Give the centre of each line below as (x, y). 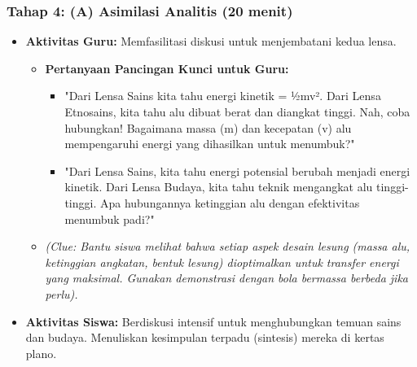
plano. (41, 353)
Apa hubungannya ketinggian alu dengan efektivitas (230, 202)
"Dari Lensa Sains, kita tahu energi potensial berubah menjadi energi (237, 170)
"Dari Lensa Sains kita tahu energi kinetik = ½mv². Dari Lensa (223, 96)
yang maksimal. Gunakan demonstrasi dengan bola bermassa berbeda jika (227, 278)
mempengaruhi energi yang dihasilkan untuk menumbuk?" (210, 144)
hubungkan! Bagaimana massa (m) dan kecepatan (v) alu (208, 127)
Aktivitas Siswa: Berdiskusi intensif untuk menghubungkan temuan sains (213, 321)
